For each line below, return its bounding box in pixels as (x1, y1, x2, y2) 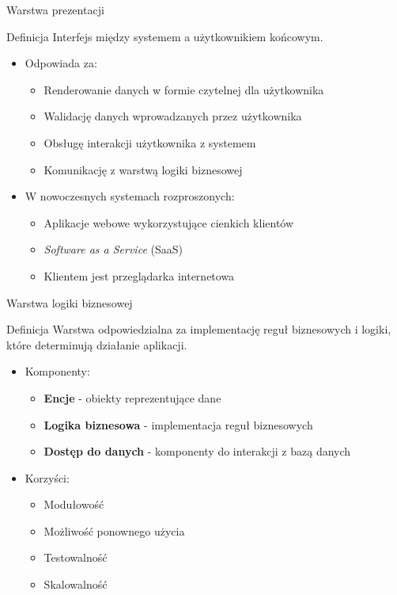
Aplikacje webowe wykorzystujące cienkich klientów (43, 214, 294, 231)
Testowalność (43, 549, 108, 566)
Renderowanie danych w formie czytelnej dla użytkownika (43, 81, 324, 97)
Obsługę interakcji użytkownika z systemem (43, 134, 256, 151)
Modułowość (43, 496, 104, 513)
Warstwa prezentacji (6, 2, 104, 17)
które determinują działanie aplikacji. (6, 336, 187, 353)
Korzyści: (25, 469, 70, 486)
